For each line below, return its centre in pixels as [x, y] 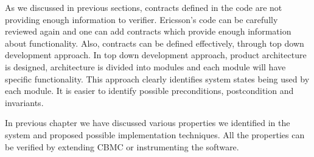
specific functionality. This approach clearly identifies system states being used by [157, 78]
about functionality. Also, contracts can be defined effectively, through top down [155, 43]
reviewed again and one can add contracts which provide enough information [148, 31]
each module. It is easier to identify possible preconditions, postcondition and [149, 91]
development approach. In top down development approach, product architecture [156, 55]
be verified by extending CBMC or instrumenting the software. [122, 146]
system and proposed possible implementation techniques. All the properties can [155, 134]
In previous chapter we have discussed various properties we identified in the [148, 123]
